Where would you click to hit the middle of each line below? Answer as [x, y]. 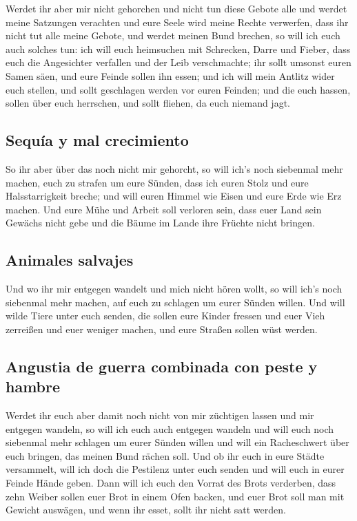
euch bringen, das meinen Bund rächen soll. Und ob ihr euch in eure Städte [165, 455]
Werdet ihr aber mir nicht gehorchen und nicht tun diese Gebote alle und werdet [176, 8]
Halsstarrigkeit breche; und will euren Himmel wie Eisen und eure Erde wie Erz [174, 196]
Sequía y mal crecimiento [97, 140]
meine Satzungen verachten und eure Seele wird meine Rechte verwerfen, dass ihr [177, 22]
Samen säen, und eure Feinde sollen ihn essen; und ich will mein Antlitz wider [170, 75]
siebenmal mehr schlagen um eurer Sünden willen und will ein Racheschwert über [177, 442]
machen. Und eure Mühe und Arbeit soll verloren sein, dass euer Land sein [164, 209]
